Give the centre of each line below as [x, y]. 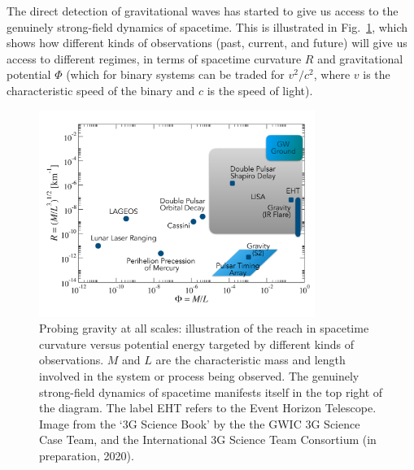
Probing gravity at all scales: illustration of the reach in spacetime [204, 328]
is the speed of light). [260, 90]
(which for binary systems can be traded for [175, 74]
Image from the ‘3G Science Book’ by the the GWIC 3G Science [200, 423]
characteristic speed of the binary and [101, 90]
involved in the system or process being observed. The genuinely [199, 375]
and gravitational [360, 58]
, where [332, 74]
